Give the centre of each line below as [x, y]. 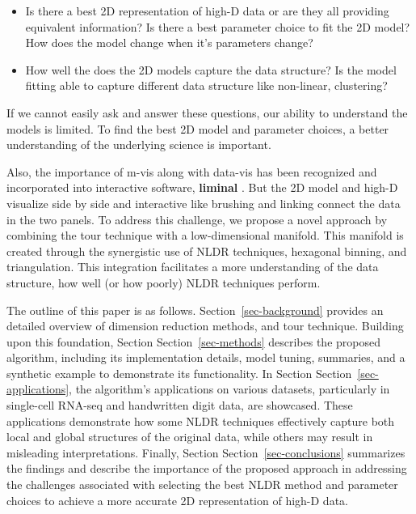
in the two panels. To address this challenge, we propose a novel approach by [197, 219]
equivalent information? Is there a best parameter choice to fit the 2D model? [218, 26]
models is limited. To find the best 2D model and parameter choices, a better [198, 128]
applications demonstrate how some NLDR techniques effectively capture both [201, 421]
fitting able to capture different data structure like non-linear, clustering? [206, 85]
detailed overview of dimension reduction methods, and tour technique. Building [205, 326]
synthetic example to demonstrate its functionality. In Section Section [179, 373]
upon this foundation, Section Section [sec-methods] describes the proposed [193, 341]
